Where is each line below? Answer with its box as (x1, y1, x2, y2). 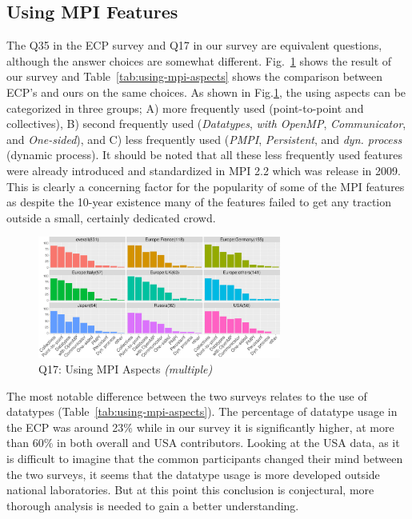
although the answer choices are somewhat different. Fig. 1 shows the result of (6, 52, 392, 69)
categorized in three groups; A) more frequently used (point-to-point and (6, 99, 364, 116)
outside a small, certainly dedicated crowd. (6, 209, 216, 226)
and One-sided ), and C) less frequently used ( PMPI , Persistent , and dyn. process (6, 130, 402, 147)
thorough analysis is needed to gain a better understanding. (6, 497, 299, 513)
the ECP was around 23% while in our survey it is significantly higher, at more (6, 418, 394, 435)
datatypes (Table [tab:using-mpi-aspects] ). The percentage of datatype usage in (6, 403, 398, 420)
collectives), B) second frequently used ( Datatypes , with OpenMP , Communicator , (6, 115, 406, 132)
